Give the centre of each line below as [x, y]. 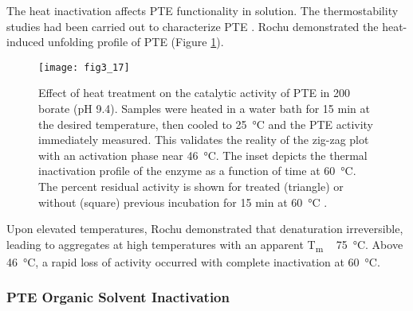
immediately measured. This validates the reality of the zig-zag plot [204, 140]
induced [26, 42]
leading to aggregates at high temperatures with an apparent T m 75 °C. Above [205, 245]
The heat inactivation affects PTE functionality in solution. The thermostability [203, 10]
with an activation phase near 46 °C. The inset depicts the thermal [203, 155]
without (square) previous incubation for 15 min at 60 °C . [183, 202]
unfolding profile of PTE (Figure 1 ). [136, 42]
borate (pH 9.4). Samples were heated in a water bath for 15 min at [204, 109]
